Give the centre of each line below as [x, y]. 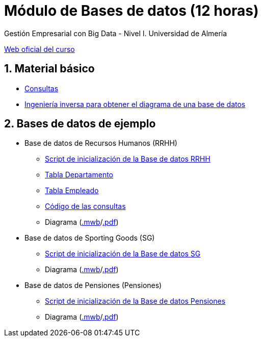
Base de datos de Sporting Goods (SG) [90, 238]
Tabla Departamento [79, 175]
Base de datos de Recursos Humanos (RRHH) [101, 143]
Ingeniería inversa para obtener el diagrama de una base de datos [135, 104]
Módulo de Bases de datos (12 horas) [132, 11]
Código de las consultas [85, 206]
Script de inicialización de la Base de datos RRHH [128, 159]
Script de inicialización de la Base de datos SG [123, 254]
